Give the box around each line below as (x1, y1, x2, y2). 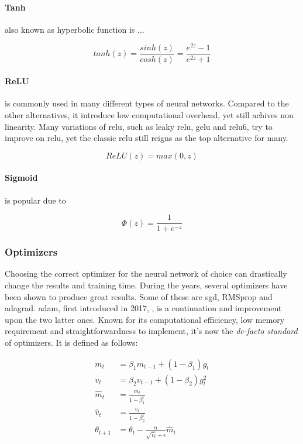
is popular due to (5, 194, 66, 206)
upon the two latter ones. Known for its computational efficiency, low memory (5, 313, 285, 325)
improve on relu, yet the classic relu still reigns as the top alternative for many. (5, 132, 288, 144)
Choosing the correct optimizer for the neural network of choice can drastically (5, 267, 287, 280)
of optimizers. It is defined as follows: (5, 336, 138, 348)
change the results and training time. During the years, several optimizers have (5, 278, 288, 291)
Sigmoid (5, 171, 38, 184)
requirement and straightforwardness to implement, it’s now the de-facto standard (5, 325, 298, 337)
